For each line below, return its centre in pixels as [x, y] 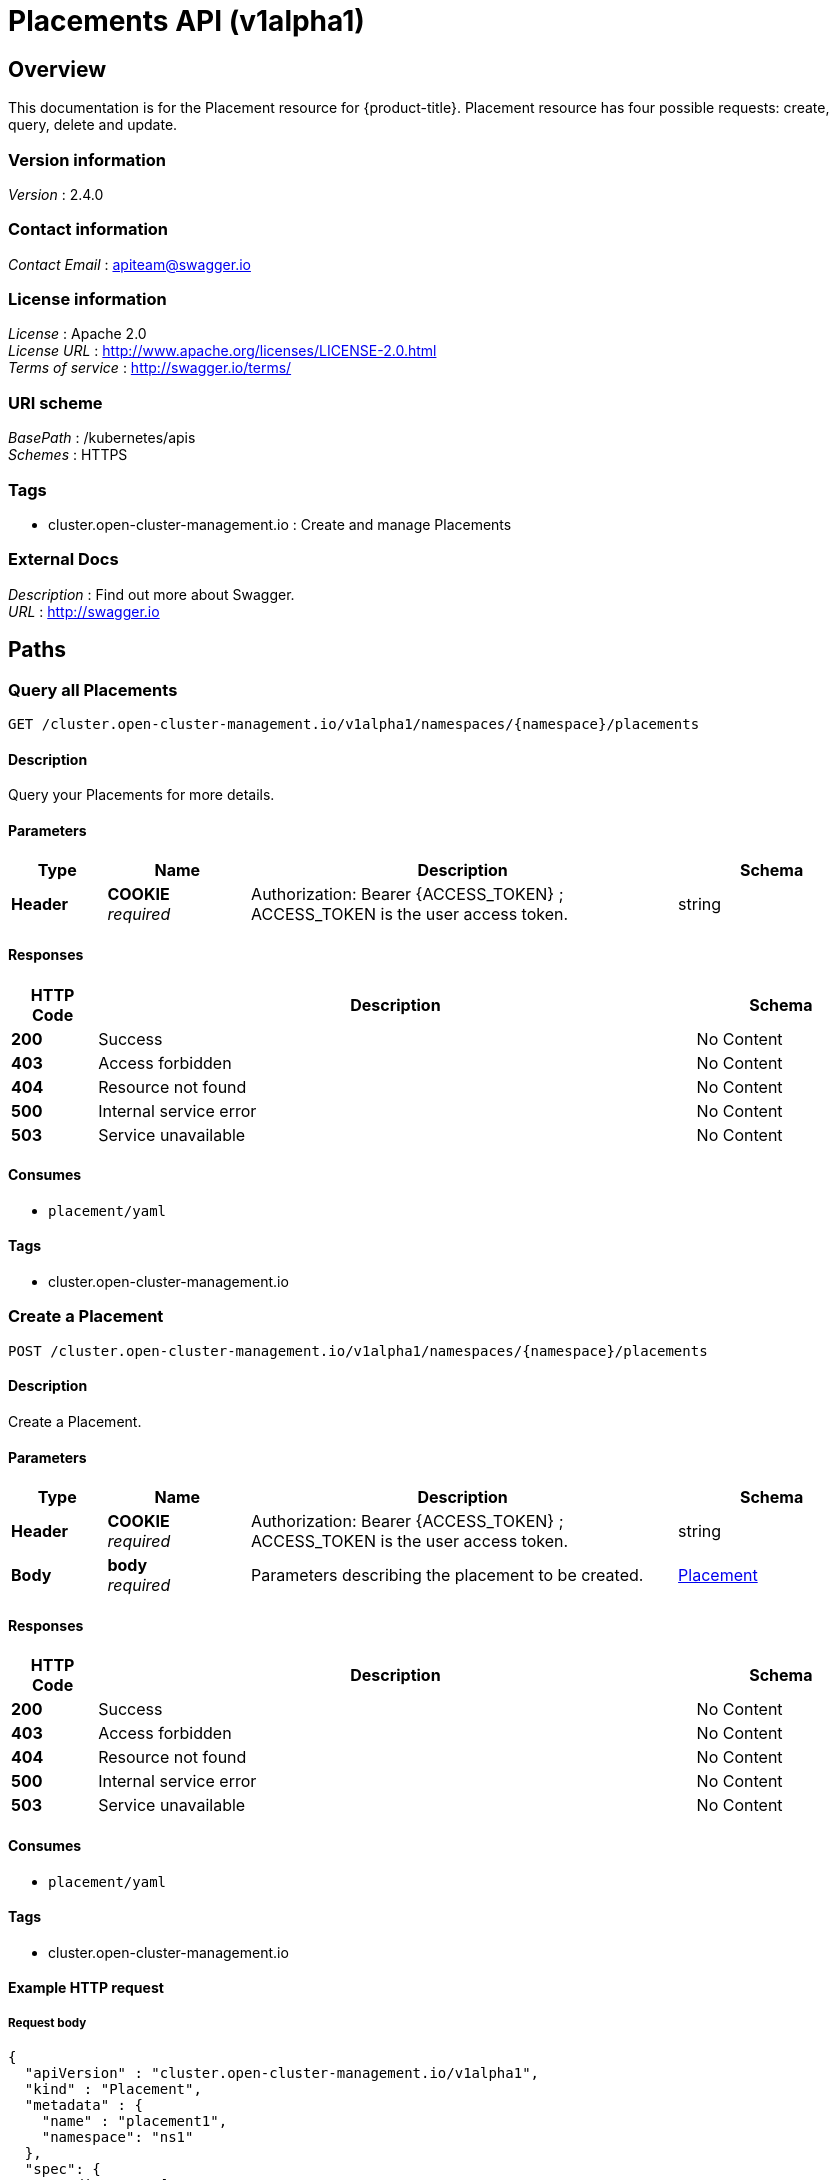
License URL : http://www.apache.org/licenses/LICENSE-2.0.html [222, 351]
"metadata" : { [83, 2105]
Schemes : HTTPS [68, 455]
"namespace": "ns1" [117, 2137]
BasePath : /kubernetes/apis [102, 438]
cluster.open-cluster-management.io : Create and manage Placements [280, 524]
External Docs [63, 559]
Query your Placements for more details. [141, 795]
